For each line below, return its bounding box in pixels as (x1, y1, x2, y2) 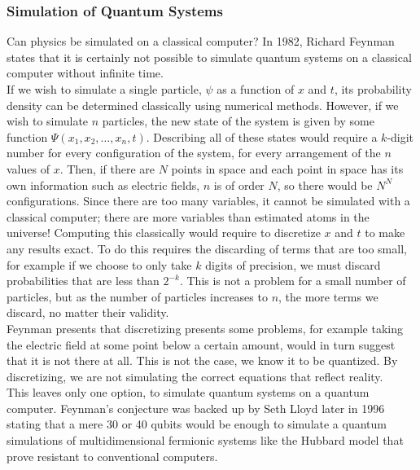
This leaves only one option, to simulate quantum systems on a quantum (7, 384, 370, 401)
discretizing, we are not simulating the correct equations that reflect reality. (7, 367, 383, 384)
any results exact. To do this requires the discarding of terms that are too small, (7, 239, 407, 257)
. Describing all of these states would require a (146, 128, 378, 145)
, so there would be (277, 176, 373, 193)
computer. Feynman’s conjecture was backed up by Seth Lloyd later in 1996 (7, 399, 385, 416)
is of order (213, 176, 265, 193)
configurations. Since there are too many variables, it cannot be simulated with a (7, 192, 410, 209)
